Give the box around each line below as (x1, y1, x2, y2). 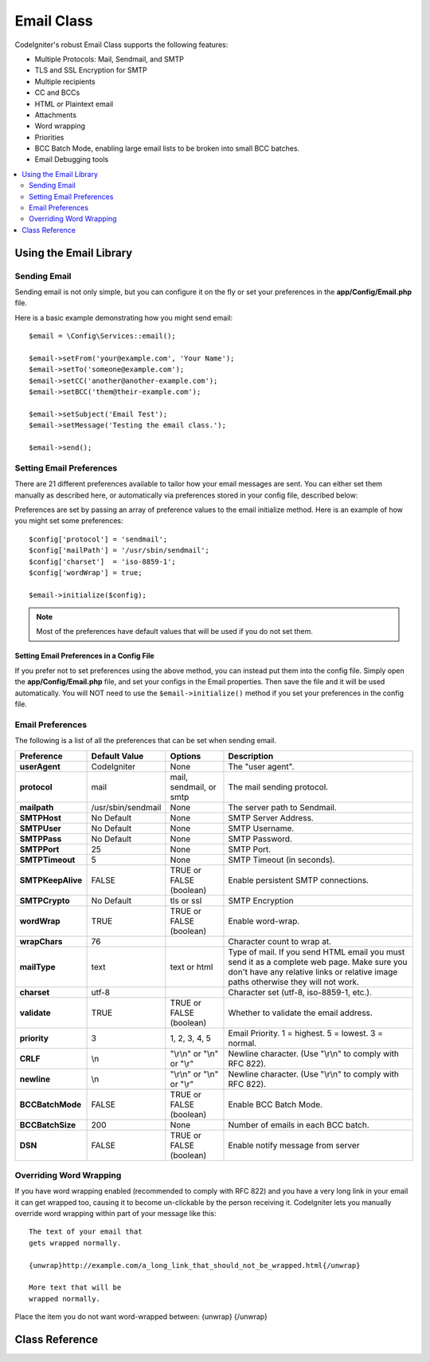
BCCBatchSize (19, 1119, 76, 1130)
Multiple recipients (34, 77, 96, 86)
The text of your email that (29, 1227, 143, 1236)
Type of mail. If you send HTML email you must (228, 946, 405, 957)
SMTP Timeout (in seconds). (228, 854, 335, 865)
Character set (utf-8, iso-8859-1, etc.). (228, 986, 372, 998)
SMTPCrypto (19, 895, 70, 906)
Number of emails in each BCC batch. (228, 1119, 369, 1130)
